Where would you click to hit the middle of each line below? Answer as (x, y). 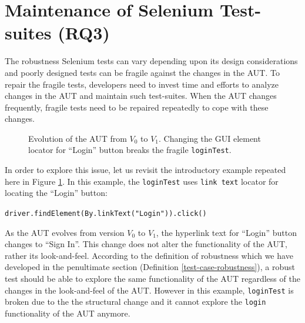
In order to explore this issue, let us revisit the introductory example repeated (145, 170)
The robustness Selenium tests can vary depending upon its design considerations (151, 61)
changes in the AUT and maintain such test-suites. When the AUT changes (141, 96)
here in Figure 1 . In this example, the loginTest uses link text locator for (142, 181)
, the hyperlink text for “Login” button (226, 232)
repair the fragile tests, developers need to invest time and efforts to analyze (142, 84)
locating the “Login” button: (56, 193)
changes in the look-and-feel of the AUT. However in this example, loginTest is (149, 290)
